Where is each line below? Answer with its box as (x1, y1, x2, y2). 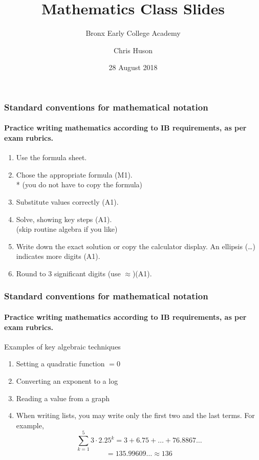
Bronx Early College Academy (85, 28, 181, 38)
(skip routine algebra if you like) (16, 224, 118, 234)
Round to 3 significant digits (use (16, 268, 121, 278)
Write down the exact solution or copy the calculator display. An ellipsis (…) (16, 240, 255, 251)
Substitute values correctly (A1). (16, 196, 119, 207)
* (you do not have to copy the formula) (16, 179, 142, 190)
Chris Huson (113, 45, 153, 55)
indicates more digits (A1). (16, 251, 100, 261)
